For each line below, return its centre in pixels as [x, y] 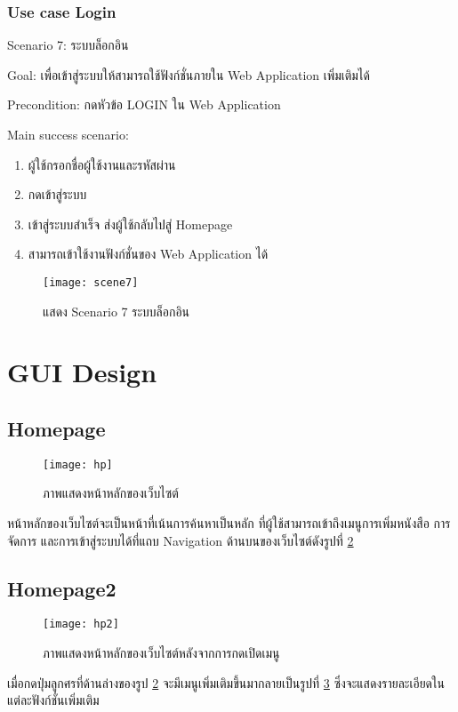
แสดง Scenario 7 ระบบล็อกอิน [117, 311]
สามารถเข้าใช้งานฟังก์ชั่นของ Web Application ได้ [148, 254]
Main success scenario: [68, 134]
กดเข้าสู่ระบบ [57, 194]
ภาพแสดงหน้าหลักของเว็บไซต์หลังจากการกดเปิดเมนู [161, 653]
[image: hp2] [81, 624]
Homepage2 [62, 588]
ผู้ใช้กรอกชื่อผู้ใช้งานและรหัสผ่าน [102, 164]
